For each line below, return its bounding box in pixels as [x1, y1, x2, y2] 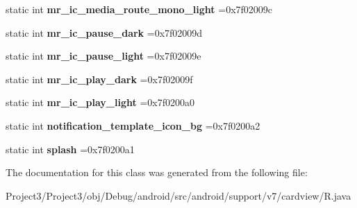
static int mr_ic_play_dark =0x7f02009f [6, 71, 193, 86]
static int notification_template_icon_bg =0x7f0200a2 [6, 118, 260, 132]
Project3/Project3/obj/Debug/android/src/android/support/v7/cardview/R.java [6, 188, 351, 202]
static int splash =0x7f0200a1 [6, 141, 135, 156]
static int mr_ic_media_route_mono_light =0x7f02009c [6, 2, 273, 16]
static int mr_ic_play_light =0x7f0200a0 [6, 95, 195, 110]
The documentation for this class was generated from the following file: [6, 165, 308, 180]
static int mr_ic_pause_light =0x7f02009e [6, 49, 201, 63]
